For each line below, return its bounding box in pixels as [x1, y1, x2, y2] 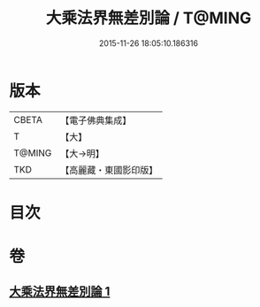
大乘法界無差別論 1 [9, 284, 111, 299]
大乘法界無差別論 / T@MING [45, 8, 252, 28]
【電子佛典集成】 [60, 114, 132, 127]
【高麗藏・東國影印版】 [60, 164, 158, 176]
